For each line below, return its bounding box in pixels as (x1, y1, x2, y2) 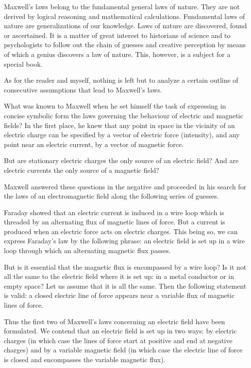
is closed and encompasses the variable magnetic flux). (4, 354, 166, 364)
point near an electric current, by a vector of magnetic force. (4, 139, 184, 149)
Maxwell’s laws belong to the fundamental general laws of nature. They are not (4, 1, 240, 11)
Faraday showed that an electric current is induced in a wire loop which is (4, 207, 224, 217)
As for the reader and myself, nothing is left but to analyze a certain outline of (4, 75, 238, 85)
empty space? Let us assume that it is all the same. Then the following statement (4, 280, 247, 291)
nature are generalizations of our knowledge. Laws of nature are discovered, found (4, 20, 247, 31)
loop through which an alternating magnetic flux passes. (4, 245, 171, 256)
